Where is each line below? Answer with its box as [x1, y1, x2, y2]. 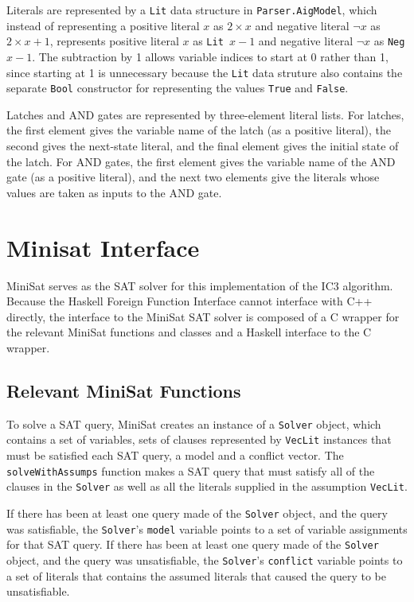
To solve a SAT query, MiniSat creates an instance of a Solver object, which [6, 415, 381, 432]
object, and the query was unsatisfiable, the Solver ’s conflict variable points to [6, 551, 403, 568]
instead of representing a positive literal [6, 17, 200, 33]
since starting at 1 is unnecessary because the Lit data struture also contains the [6, 64, 403, 80]
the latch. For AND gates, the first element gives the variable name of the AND [6, 153, 396, 169]
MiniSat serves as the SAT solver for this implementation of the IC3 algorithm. [6, 277, 393, 293]
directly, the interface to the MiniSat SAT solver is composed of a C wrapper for [6, 308, 400, 324]
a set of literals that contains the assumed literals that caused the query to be [6, 567, 387, 584]
